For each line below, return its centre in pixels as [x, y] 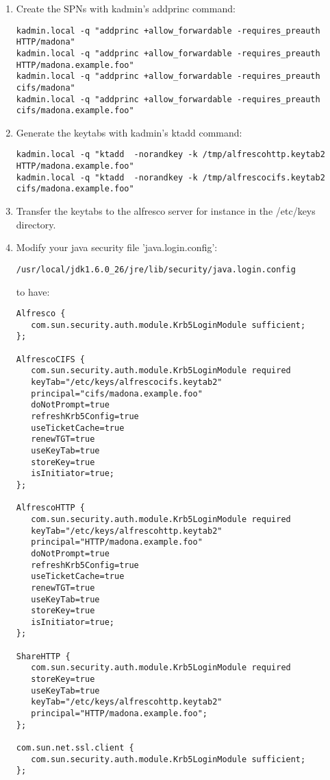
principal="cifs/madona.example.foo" [117, 393]
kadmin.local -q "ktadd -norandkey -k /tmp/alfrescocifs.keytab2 [170, 177]
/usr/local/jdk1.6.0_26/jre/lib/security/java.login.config [156, 269]
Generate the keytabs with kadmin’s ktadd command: [129, 132]
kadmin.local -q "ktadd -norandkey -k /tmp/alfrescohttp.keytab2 [170, 155]
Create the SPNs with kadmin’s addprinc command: [126, 8]
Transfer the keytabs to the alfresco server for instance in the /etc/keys [166, 211]
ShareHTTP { [43, 656]
